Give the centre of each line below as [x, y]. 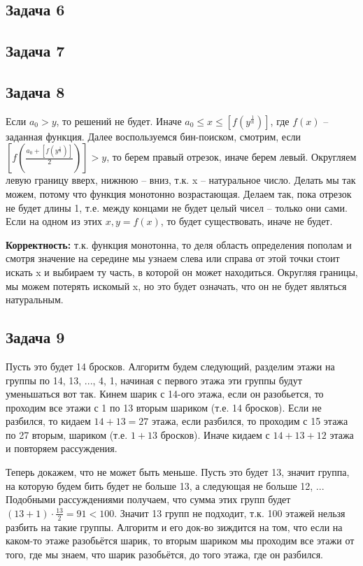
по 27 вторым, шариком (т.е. [67, 434]
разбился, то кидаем [48, 421]
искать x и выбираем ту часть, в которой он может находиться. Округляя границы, [182, 271]
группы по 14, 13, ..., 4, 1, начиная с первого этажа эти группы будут [154, 380]
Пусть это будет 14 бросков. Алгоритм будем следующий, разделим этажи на [170, 366]
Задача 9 [35, 337]
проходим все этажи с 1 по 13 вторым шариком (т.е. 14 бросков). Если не [164, 407]
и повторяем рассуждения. [62, 448]
